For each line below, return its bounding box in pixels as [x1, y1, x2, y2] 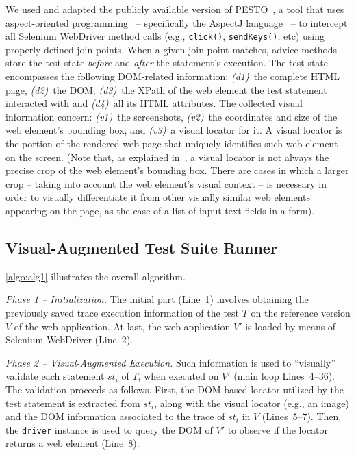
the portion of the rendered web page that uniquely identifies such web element [5, 136, 338, 150]
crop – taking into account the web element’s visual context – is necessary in [5, 176, 327, 190]
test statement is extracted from [5, 395, 140, 410]
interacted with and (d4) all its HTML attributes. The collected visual [5, 96, 303, 110]
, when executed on [138, 369, 219, 383]
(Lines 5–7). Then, [262, 409, 342, 423]
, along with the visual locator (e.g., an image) [154, 395, 349, 410]
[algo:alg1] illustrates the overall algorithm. [5, 269, 186, 283]
